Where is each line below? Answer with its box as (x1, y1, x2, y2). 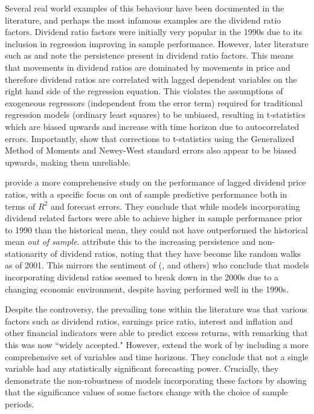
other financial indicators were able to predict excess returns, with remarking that (5, 326, 308, 339)
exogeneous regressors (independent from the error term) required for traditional (5, 96, 303, 109)
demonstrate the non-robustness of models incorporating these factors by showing (5, 374, 307, 386)
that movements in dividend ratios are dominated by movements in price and (5, 60, 290, 73)
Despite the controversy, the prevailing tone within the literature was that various (5, 303, 307, 315)
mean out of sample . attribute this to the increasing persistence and (5, 235, 256, 248)
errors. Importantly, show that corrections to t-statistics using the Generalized (5, 132, 295, 144)
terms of (5, 199, 36, 212)
